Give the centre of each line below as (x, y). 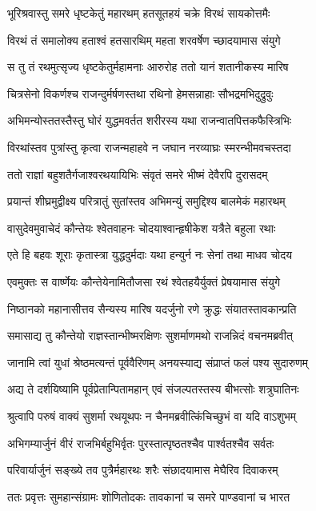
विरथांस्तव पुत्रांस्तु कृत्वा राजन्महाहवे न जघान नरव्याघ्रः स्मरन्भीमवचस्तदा (149, 147)
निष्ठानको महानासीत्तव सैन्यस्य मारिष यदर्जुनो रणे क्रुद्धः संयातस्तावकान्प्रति (152, 308)
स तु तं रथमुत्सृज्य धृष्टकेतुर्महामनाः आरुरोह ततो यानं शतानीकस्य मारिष (148, 67)
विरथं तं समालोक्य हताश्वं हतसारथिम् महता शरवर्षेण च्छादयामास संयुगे (144, 40)
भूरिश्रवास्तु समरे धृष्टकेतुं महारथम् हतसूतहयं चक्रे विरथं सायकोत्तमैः (139, 13)
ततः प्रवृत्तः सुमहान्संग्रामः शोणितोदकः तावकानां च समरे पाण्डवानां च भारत (149, 496)
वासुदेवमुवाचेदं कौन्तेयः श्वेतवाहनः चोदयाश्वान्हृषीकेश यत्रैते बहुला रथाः (142, 228)
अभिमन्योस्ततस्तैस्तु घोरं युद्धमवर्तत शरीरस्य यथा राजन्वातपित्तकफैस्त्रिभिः (150, 120)
